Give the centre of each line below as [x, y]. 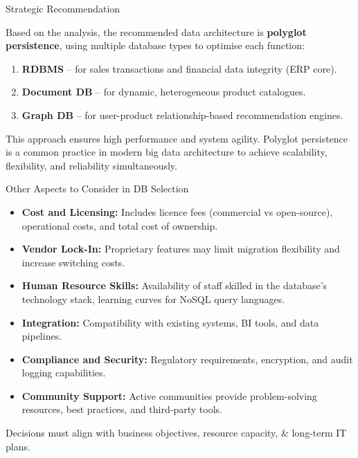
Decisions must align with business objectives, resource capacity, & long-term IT [176, 433]
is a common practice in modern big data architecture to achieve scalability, [167, 152]
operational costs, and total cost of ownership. [120, 225]
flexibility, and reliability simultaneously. [91, 165]
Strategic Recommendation [63, 8]
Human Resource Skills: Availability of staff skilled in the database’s [174, 285]
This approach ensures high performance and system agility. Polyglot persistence [177, 138]
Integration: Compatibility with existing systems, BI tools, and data [170, 322]
